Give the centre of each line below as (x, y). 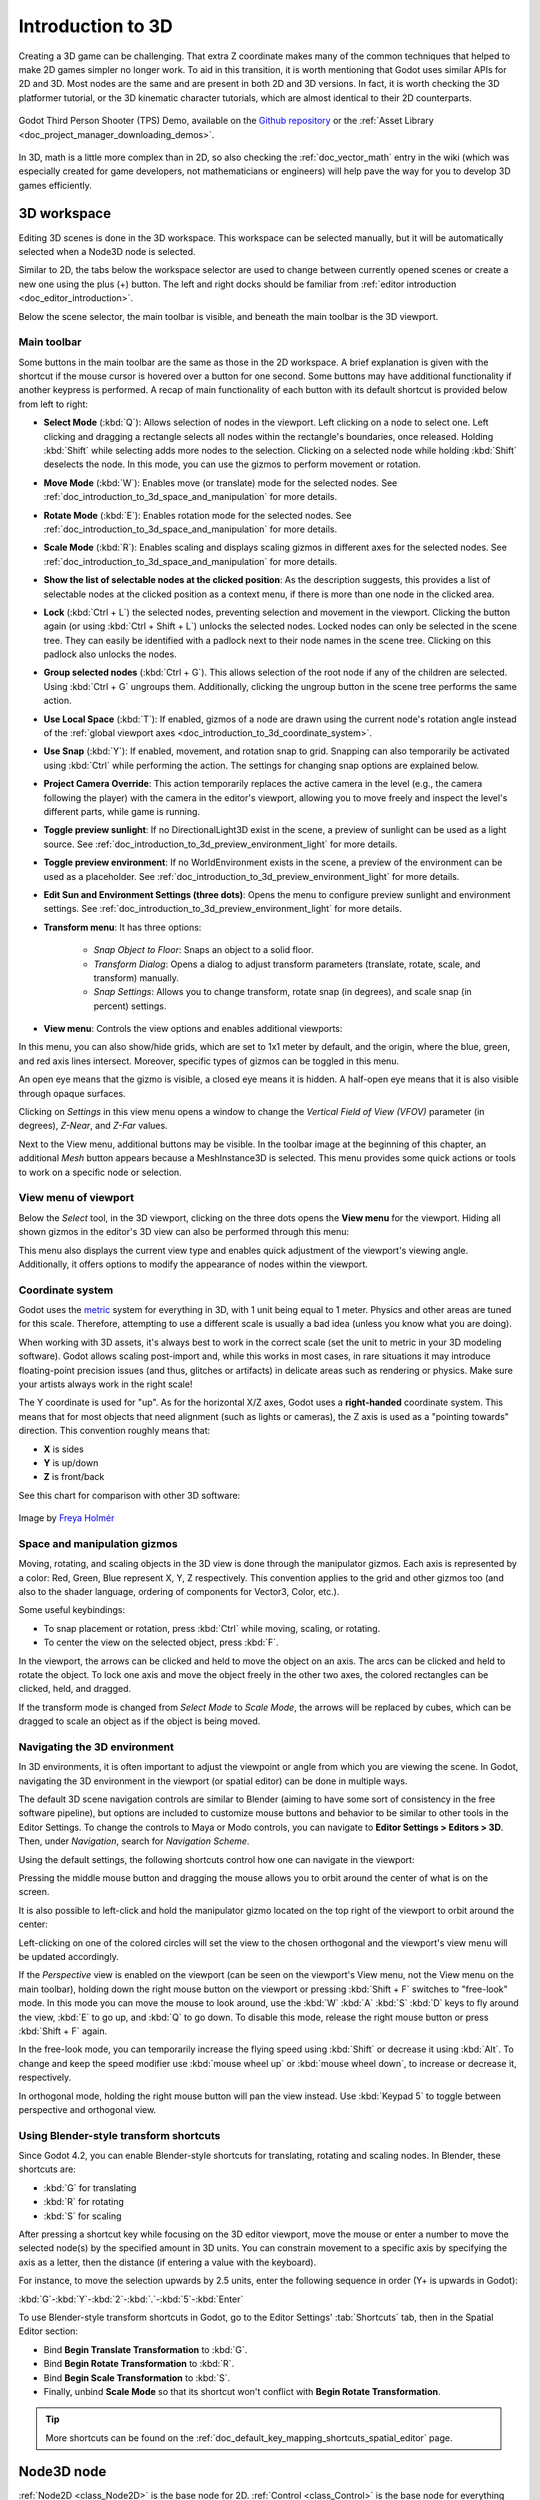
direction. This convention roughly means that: (114, 1431)
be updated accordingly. (68, 1956)
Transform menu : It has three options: (122, 927)
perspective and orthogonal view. (87, 2109)
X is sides (63, 1449)
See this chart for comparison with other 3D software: (129, 1495)
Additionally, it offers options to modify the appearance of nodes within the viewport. (193, 1264)
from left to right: (53, 404)
